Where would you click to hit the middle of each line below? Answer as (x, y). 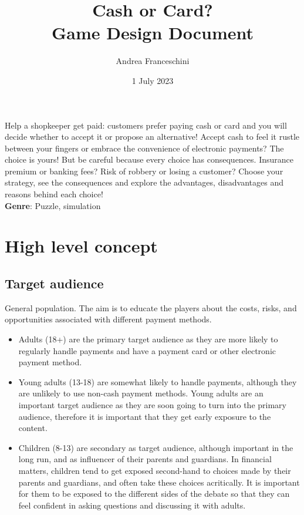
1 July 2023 (153, 80)
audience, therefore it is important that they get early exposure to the (145, 416)
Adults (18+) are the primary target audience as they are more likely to (148, 339)
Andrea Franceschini (153, 61)
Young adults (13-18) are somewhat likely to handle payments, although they (158, 381)
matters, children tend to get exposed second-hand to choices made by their (155, 470)
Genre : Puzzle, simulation (53, 205)
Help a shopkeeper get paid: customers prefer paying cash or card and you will (146, 125)
